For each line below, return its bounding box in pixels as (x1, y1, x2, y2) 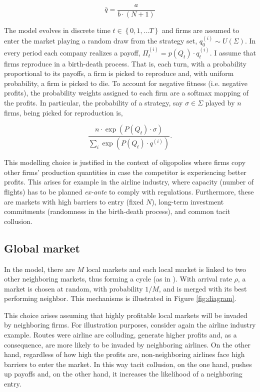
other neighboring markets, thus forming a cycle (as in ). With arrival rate (4, 273, 232, 284)
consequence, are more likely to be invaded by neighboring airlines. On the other (4, 339, 251, 349)
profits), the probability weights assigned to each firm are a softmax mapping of (4, 87, 248, 98)
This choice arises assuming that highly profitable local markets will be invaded (4, 309, 247, 320)
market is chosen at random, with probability (4, 283, 143, 293)
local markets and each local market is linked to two (86, 263, 246, 274)
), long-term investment (151, 196, 224, 206)
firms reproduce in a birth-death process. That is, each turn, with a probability (4, 58, 246, 68)
